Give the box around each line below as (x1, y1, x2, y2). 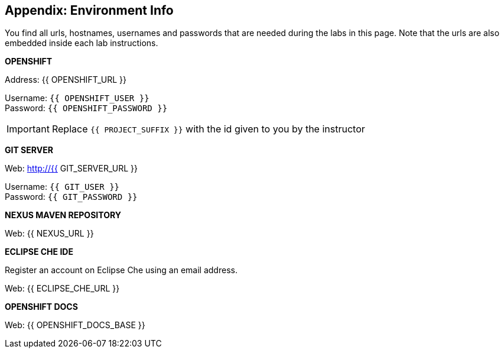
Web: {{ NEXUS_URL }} (5, 228, 94, 239)
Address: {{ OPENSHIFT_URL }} (5, 75, 126, 85)
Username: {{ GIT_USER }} (5, 182, 120, 192)
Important (6, 123, 50, 135)
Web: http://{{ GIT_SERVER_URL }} (5, 163, 138, 174)
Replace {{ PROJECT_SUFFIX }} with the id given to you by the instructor (51, 123, 365, 135)
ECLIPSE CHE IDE (5, 247, 73, 257)
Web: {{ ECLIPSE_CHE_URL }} (5, 283, 120, 294)
